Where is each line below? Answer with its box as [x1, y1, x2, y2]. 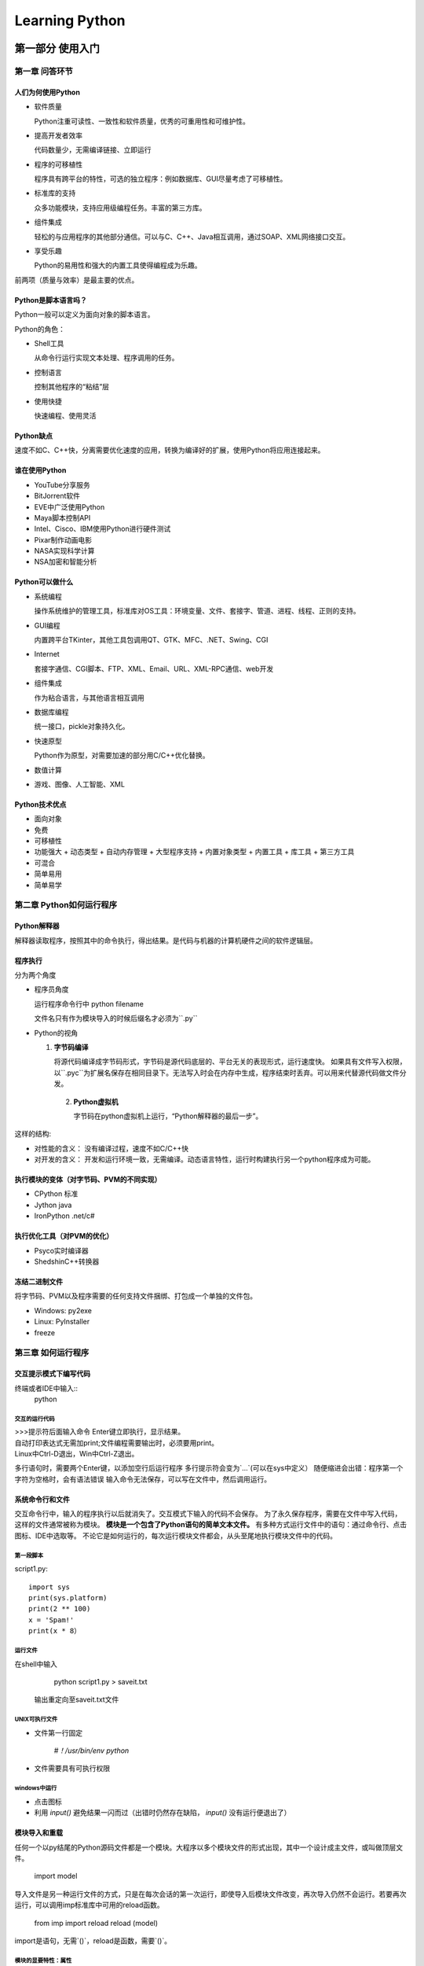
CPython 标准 [34, 1189, 79, 1198]
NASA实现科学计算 [34, 547, 95, 556]
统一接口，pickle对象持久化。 [34, 722, 130, 731]
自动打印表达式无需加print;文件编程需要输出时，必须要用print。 [14, 1438, 219, 1447]
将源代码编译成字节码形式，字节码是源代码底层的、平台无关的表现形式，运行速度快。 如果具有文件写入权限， [53, 1057, 407, 1066]
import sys [28, 1582, 71, 1592]
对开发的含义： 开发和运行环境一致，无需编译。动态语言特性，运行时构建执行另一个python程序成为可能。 [34, 1154, 375, 1164]
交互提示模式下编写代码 [14, 1369, 90, 1379]
